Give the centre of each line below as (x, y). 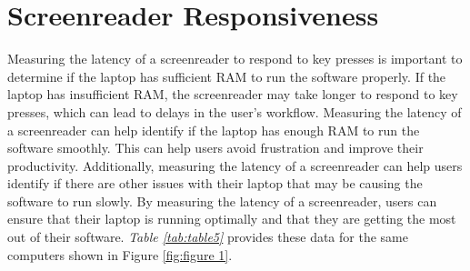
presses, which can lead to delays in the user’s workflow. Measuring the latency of (235, 111)
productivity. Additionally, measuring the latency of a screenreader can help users (235, 165)
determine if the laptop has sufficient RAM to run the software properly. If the (227, 76)
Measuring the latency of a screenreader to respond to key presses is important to (235, 59)
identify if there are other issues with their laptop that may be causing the (215, 183)
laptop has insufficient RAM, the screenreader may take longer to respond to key (233, 94)
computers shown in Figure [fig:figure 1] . (120, 254)
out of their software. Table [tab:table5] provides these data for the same (208, 237)
